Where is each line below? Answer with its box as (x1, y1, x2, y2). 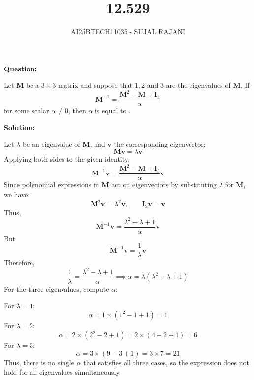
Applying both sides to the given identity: (4, 154, 130, 164)
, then (68, 105, 86, 116)
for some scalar (4, 105, 49, 116)
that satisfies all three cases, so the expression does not (83, 357, 249, 367)
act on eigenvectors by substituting (111, 179, 217, 190)
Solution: (4, 122, 35, 133)
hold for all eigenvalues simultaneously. (4, 367, 121, 377)
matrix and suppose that (58, 80, 133, 90)
